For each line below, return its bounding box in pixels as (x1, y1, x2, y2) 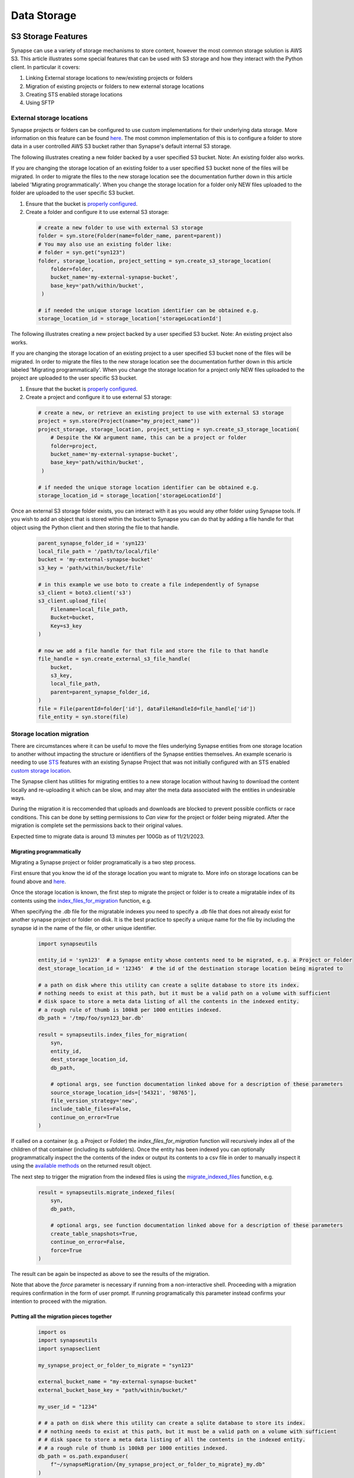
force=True (50, 1247, 82, 1253)
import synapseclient (38, 1345, 101, 1352)
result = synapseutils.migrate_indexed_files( (38, 1189, 175, 1195)
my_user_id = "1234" (38, 1403, 97, 1410)
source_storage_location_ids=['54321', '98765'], (50, 1089, 197, 1096)
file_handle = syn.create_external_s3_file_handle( (38, 656, 191, 662)
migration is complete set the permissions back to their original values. (11, 822, 183, 829)
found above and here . (11, 878, 66, 885)
